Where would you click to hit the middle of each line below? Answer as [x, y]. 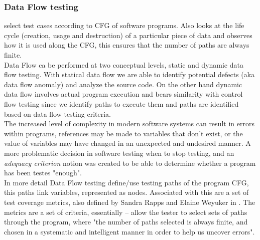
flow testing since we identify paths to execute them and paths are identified [121, 103]
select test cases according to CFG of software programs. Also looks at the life [124, 25]
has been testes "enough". [43, 173]
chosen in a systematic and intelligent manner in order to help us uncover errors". [129, 231]
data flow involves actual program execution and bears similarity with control [123, 94]
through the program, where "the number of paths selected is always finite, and [126, 222]
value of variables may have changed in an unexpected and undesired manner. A [127, 143]
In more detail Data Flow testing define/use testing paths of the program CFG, [126, 182]
